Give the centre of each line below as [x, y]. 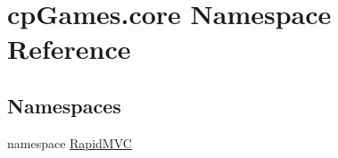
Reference [69, 49]
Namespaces [64, 105]
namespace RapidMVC [70, 142]
